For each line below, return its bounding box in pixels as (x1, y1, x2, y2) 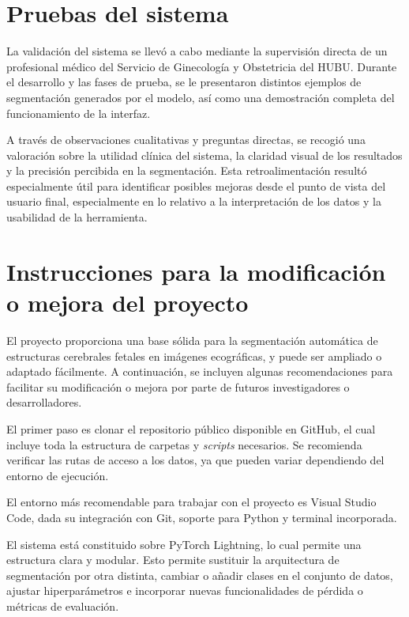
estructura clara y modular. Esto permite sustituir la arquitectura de (6, 551, 340, 568)
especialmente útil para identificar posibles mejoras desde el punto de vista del (6, 177, 386, 194)
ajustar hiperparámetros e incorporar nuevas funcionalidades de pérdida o (6, 582, 363, 599)
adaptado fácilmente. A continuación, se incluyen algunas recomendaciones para (6, 363, 393, 380)
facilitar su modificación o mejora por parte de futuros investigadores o (6, 378, 350, 395)
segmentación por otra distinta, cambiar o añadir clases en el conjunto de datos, (6, 566, 393, 583)
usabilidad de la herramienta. (6, 209, 148, 225)
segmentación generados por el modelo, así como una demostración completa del (6, 89, 395, 105)
